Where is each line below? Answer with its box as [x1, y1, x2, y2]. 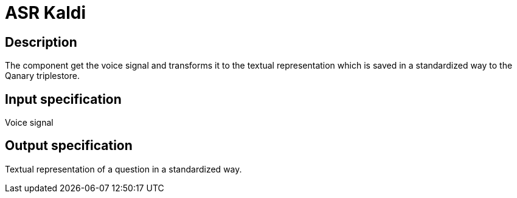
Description [5, 34, 77, 50]
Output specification [5, 138, 133, 154]
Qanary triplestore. [5, 70, 80, 81]
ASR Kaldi [5, 2, 86, 23]
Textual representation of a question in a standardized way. [5, 163, 242, 174]
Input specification [5, 91, 122, 107]
